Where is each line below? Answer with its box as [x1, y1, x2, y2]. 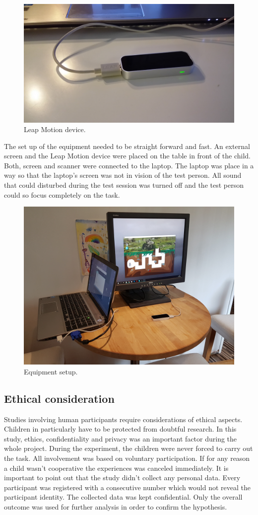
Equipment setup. [24, 366, 78, 376]
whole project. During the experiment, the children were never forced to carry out [4, 443, 253, 453]
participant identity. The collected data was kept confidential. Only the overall [4, 492, 243, 502]
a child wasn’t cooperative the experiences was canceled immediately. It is [4, 462, 229, 473]
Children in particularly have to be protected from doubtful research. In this [4, 424, 237, 434]
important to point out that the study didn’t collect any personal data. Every [4, 472, 241, 483]
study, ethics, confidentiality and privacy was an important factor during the [4, 433, 237, 443]
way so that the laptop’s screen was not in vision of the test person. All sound [4, 170, 242, 180]
